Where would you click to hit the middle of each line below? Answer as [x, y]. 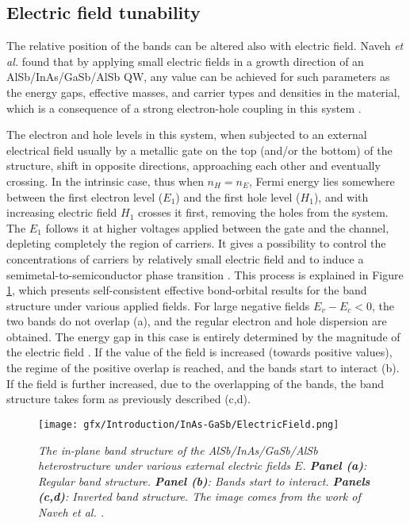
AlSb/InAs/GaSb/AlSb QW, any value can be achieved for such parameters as [198, 77]
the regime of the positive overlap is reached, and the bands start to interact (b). [203, 368]
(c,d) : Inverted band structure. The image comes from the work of [199, 496]
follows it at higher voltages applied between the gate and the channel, [217, 227]
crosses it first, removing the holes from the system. [263, 212]
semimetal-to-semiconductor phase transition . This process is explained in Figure [205, 274]
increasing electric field [62, 212]
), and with [341, 196]
